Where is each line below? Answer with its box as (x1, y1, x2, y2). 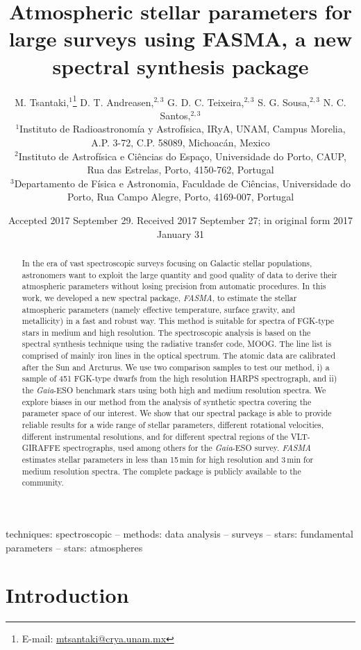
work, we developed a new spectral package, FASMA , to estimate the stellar (22, 291, 297, 303)
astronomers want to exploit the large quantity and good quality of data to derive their (22, 268, 337, 280)
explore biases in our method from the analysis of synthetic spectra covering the (22, 395, 312, 407)
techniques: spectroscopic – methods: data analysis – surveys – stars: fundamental (6, 527, 353, 541)
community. (22, 477, 64, 488)
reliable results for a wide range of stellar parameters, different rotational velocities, (22, 419, 324, 431)
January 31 (157, 226, 204, 241)
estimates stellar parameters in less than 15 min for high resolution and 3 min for (22, 454, 314, 465)
